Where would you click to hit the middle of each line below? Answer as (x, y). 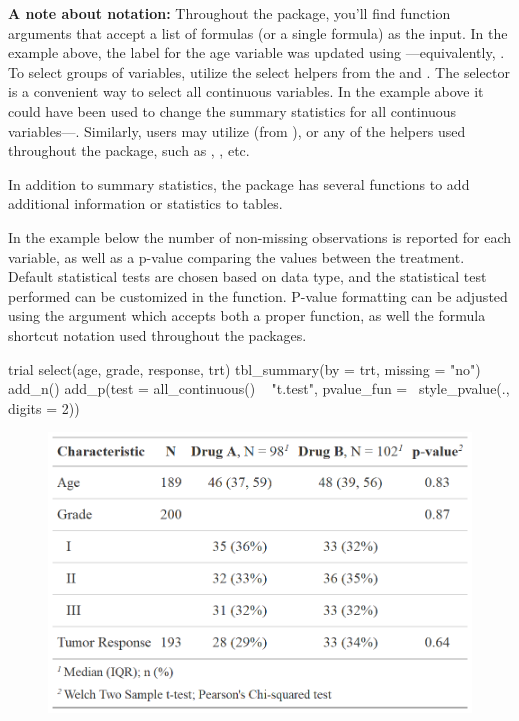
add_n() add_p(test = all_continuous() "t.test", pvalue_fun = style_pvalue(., (259, 388)
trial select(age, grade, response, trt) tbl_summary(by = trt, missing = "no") (244, 368)
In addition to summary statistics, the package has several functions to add (239, 183)
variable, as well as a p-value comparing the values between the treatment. (236, 256)
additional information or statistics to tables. (145, 203)
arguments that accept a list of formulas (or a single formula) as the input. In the (258, 32)
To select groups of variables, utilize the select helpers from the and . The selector (259, 71)
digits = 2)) (44, 407)
